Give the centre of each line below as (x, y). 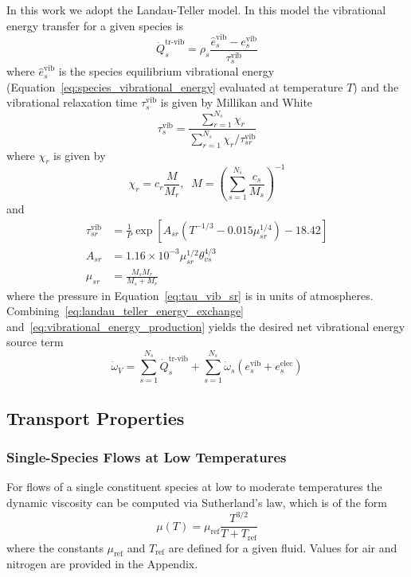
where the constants (55, 547)
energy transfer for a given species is (95, 25)
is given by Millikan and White (237, 102)
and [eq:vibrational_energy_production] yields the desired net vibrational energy (206, 326)
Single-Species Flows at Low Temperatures (147, 457)
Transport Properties (96, 417)
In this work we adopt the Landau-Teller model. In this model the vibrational (196, 10)
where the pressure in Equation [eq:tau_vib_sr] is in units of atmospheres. (190, 295)
